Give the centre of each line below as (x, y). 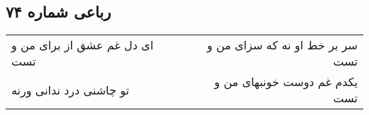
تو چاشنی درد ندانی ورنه (70, 90)
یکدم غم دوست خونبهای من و (286, 82)
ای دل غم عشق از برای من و (83, 45)
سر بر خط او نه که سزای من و (282, 45)
